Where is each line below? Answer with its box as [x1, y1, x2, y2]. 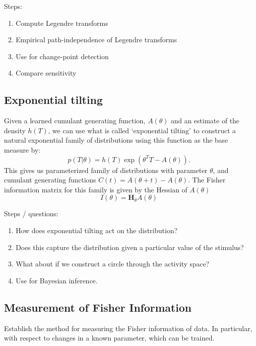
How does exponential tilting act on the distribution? [15, 225, 178, 235]
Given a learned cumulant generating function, [4, 115, 146, 126]
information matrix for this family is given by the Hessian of [4, 184, 188, 194]
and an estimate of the [171, 115, 240, 126]
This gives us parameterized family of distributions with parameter [4, 165, 208, 175]
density [4, 125, 26, 135]
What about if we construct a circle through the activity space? [15, 259, 209, 269]
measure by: [4, 144, 41, 155]
